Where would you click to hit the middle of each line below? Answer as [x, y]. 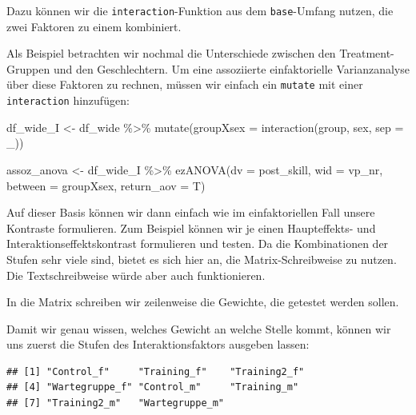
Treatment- [367, 53]
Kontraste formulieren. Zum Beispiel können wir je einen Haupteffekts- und [191, 227]
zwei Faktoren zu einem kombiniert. [94, 26]
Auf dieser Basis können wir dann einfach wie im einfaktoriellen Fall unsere [191, 212]
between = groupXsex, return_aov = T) [106, 185]
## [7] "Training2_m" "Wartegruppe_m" [116, 403]
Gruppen [28, 68]
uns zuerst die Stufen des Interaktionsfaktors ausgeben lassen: [158, 344]
